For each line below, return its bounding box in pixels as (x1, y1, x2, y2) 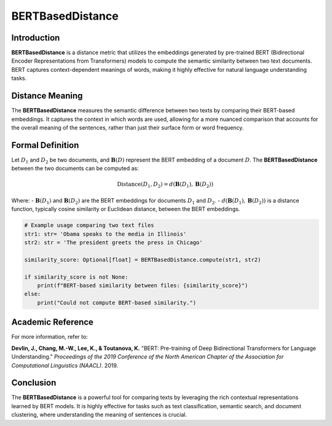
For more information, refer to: (11, 333, 89, 341)
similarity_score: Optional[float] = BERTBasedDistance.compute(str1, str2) (24, 256, 261, 263)
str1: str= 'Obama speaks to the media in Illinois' (24, 230, 187, 238)
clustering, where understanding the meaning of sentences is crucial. (11, 411, 188, 419)
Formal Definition (11, 140, 79, 150)
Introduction (11, 33, 60, 43)
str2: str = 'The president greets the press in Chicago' (24, 239, 203, 246)
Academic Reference (11, 317, 93, 328)
